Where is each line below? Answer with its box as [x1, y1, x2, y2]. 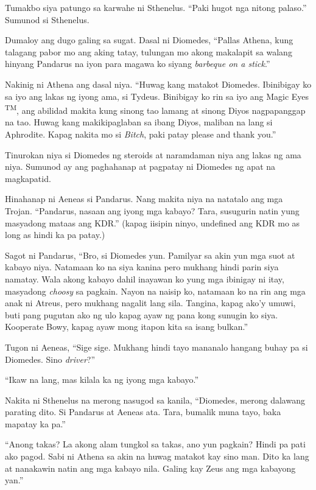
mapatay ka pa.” [5, 417, 66, 430]
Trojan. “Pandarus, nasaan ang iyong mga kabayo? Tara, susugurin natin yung [5, 204, 300, 217]
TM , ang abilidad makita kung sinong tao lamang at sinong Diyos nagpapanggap [5, 102, 306, 116]
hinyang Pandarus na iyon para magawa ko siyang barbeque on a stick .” [5, 57, 270, 70]
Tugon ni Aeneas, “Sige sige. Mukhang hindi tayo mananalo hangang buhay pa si [5, 340, 308, 353]
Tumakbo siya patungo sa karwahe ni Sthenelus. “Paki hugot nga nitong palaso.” [5, 1, 307, 13]
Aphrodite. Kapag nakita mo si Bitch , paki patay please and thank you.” [5, 128, 276, 140]
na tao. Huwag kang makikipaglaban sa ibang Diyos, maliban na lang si [5, 116, 273, 128]
